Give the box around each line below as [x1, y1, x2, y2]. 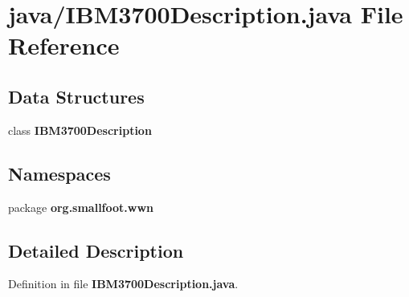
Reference [8, 29, 120, 62]
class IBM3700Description [8, 121, 152, 138]
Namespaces [8, 161, 111, 185]
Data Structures [8, 83, 145, 108]
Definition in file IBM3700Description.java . [8, 275, 239, 292]
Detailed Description [8, 238, 184, 262]
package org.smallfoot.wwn [8, 198, 154, 215]
